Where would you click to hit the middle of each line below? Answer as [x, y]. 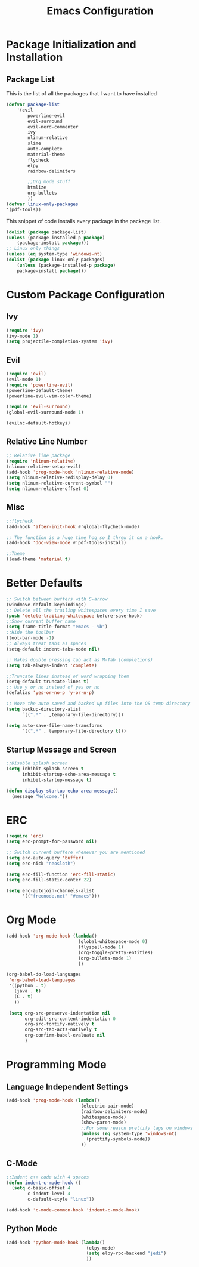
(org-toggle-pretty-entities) [116, 952]
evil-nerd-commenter [53, 127]
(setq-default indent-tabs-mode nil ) [53, 649]
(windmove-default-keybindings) [46, 605]
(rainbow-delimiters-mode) [114, 1111]
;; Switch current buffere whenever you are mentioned [76, 853]
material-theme [46, 154]
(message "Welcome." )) [40, 796]
